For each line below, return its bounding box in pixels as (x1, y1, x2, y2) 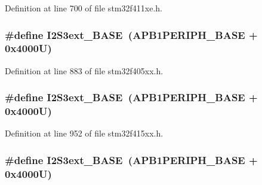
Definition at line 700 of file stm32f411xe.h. (5, 2, 162, 14)
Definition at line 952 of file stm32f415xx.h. (5, 127, 164, 139)
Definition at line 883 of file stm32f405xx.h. (5, 64, 164, 77)
